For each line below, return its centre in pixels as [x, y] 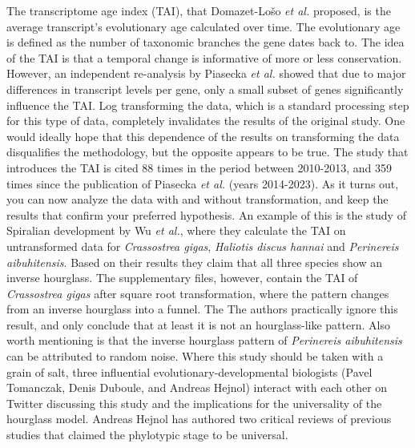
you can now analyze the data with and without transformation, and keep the [197, 199]
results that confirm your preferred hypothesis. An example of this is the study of [206, 214]
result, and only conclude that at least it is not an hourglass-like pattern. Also [198, 324]
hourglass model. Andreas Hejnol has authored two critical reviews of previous [199, 419]
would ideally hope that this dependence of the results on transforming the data [203, 136]
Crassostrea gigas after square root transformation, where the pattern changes [198, 293]
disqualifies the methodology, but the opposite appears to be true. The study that [207, 152]
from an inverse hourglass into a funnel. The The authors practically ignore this [202, 309]
